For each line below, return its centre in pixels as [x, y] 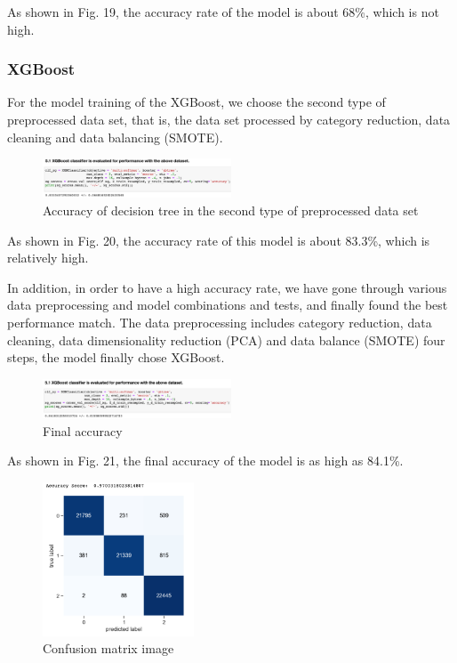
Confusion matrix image [108, 648]
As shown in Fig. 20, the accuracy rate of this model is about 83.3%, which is [219, 240]
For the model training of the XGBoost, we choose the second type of [196, 102]
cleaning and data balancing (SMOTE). [115, 137]
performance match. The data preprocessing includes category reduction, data [220, 323]
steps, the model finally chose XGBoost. [116, 357]
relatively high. [48, 258]
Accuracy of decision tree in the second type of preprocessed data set [231, 210]
